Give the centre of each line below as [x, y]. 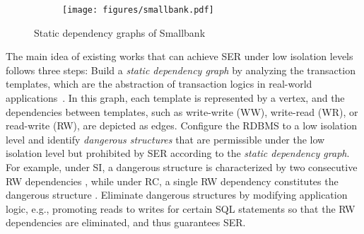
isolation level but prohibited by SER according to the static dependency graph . [178, 153]
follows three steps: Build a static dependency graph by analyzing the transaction [181, 70]
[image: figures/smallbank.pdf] [138, 10]
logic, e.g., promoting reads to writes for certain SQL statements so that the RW [181, 208]
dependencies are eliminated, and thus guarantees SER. [126, 222]
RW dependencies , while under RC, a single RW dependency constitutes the [172, 181]
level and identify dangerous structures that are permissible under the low [165, 139]
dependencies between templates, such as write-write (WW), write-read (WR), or [182, 111]
